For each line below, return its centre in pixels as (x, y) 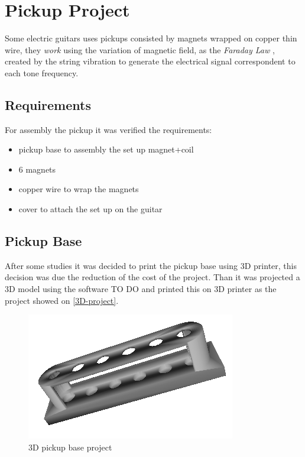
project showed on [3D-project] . (62, 300)
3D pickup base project (70, 447)
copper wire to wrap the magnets (79, 189)
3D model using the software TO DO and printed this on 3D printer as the (141, 289)
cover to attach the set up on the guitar (90, 209)
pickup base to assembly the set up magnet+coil (106, 149)
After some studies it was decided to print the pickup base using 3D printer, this (151, 265)
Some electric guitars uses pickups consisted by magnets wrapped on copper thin (151, 38)
